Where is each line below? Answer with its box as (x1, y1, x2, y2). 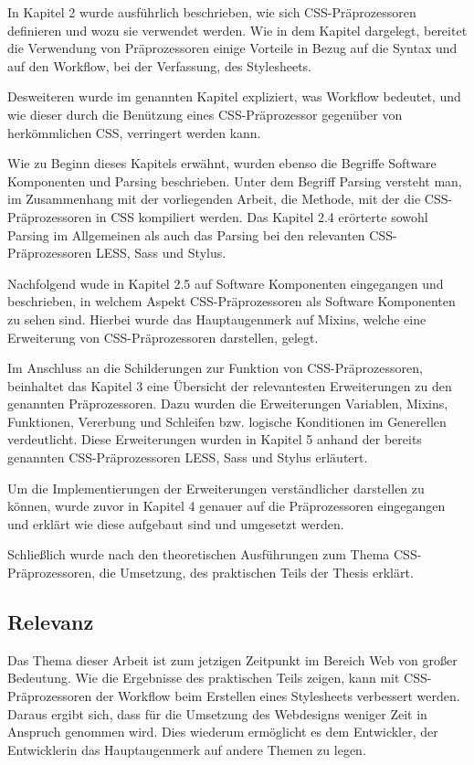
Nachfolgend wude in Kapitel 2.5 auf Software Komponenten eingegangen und (7, 273, 444, 292)
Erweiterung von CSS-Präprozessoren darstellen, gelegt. (7, 327, 319, 346)
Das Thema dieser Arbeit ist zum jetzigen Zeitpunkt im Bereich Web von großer (7, 650, 458, 669)
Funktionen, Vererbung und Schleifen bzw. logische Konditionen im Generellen (7, 411, 447, 430)
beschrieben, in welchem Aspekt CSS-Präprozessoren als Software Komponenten (7, 292, 456, 311)
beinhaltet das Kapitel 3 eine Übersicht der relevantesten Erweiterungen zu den (7, 376, 452, 395)
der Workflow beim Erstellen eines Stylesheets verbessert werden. (95, 686, 460, 706)
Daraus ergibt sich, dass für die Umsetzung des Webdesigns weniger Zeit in (7, 704, 427, 723)
